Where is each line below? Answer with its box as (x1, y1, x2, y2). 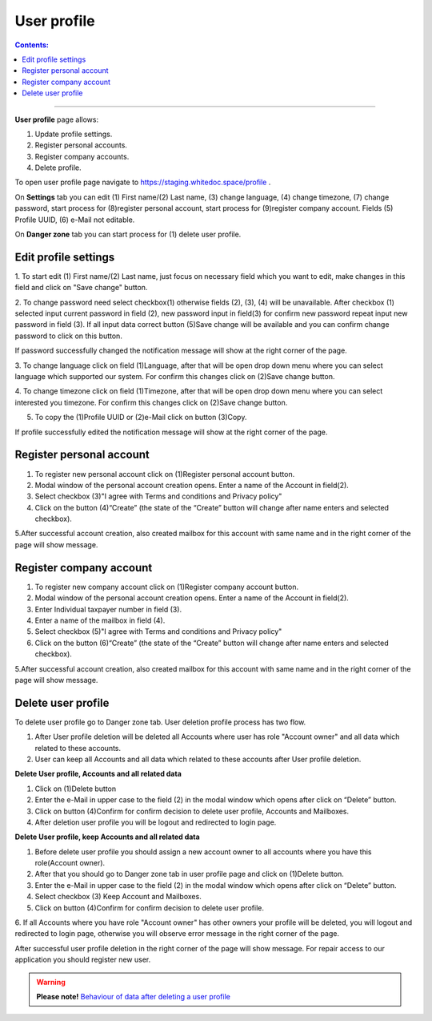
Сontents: (14, 40, 50, 50)
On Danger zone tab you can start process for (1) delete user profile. (14, 229, 242, 240)
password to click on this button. (14, 331, 123, 341)
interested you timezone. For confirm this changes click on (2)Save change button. (14, 398, 288, 407)
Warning (36, 977, 66, 987)
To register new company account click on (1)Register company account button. (34, 582, 299, 591)
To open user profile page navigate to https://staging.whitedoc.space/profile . (14, 177, 271, 188)
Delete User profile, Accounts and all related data (14, 769, 182, 779)
